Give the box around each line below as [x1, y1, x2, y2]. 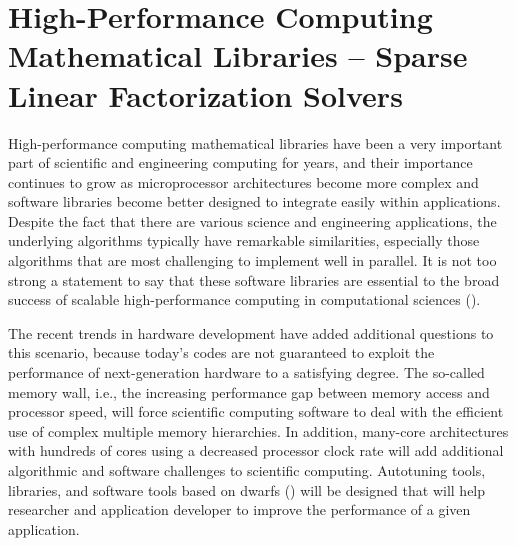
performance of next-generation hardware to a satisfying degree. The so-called [8, 362, 485, 383]
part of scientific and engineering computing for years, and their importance [8, 152, 473, 173]
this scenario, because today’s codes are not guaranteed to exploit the [8, 342, 435, 363]
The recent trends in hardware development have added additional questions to [8, 322, 494, 343]
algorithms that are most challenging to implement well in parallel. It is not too [8, 250, 497, 271]
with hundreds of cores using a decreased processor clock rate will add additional [8, 440, 504, 461]
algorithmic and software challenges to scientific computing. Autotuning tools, [8, 460, 486, 480]
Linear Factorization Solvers [8, 74, 403, 115]
